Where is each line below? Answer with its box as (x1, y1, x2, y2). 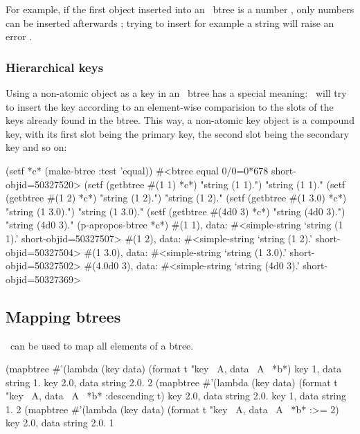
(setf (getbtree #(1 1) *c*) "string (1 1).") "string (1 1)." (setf (84, 177, 345, 191)
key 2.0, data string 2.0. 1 (6, 415, 114, 430)
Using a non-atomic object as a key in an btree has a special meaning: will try (6, 86, 347, 100)
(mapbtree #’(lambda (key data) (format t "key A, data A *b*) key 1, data (6, 361, 342, 376)
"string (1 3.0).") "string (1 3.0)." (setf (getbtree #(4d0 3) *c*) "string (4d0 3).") (6, 204, 345, 218)
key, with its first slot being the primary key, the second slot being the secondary (6, 126, 350, 141)
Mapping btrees (6, 305, 121, 327)
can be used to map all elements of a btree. (10, 338, 194, 352)
